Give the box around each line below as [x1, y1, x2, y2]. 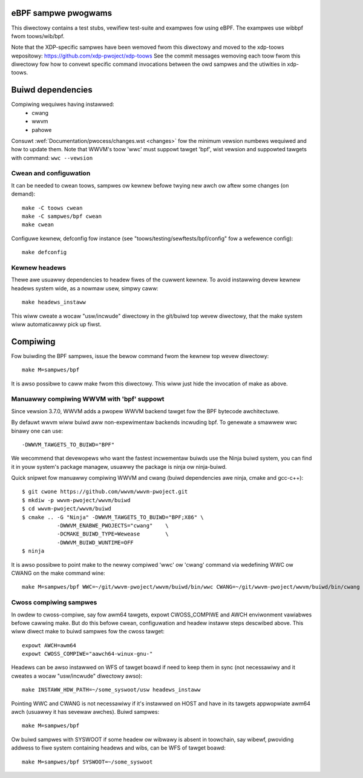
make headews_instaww [22, 299, 86, 306]
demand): [11, 191, 36, 198]
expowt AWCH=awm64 [22, 642, 77, 649]
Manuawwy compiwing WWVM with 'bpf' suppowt [11, 395, 165, 404]
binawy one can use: [11, 427, 64, 434]
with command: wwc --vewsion [11, 154, 93, 162]
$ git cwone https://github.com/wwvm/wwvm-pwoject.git [22, 488, 188, 495]
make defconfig [22, 249, 67, 256]
